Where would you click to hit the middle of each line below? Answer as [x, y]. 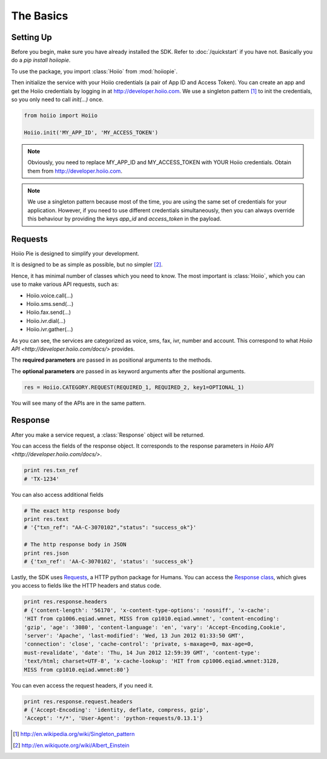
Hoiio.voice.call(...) [50, 295]
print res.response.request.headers [78, 701]
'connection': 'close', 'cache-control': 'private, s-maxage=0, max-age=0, [139, 644]
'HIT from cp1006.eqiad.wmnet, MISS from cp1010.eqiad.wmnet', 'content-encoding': [152, 619]
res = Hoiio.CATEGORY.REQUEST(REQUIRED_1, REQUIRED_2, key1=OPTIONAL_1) [134, 387]
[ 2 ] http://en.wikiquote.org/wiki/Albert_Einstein [71, 745]
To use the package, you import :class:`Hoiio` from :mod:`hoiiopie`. [94, 71]
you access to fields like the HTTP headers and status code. [86, 586]
